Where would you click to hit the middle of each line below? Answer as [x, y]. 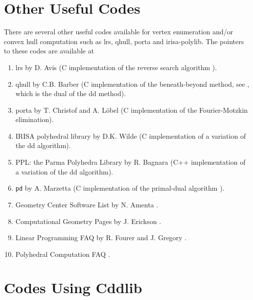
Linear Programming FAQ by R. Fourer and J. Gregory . [101, 237]
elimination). [34, 119]
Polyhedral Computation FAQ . [63, 254]
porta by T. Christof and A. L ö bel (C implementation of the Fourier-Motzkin [132, 110]
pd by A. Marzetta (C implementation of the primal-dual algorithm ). [120, 188]
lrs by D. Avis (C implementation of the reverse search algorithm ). [116, 67]
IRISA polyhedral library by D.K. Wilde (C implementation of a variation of [131, 136]
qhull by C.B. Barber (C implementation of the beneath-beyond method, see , [132, 84]
